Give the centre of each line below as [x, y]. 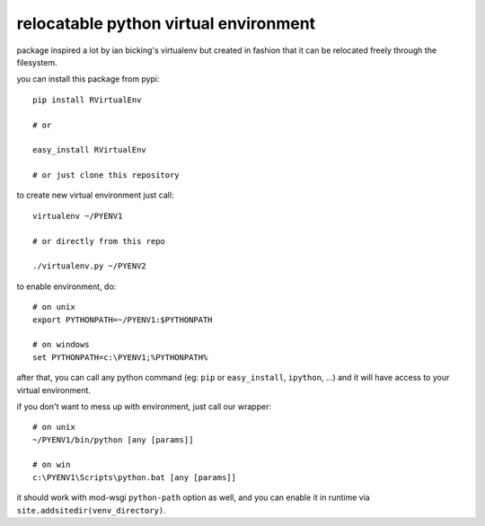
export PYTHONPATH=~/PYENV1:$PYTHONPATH [123, 320]
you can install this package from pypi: [88, 79]
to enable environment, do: [66, 286]
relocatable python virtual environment [166, 23]
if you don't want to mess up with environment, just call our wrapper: [144, 406]
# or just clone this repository [106, 175]
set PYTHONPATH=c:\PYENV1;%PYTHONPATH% [120, 357]
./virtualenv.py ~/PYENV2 [90, 266]
